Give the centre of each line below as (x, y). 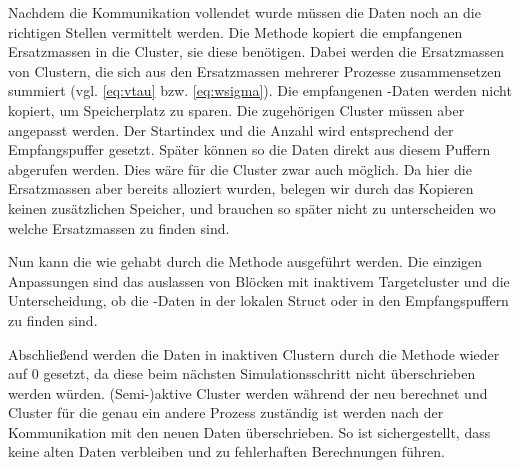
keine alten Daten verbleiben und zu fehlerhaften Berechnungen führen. (226, 451)
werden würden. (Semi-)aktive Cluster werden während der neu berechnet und (248, 392)
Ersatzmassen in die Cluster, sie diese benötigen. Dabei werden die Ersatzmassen (256, 51)
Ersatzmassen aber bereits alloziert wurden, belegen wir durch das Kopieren (241, 188)
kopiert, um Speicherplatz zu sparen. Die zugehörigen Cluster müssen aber (236, 109)
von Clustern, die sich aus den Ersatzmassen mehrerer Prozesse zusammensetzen (255, 70)
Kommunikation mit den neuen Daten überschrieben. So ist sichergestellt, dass (249, 431)
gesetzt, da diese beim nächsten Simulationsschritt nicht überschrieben (259, 373)
